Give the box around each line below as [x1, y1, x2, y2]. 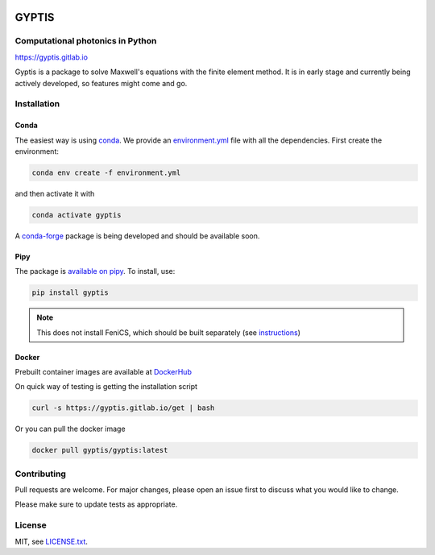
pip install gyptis [31, 288, 109, 297]
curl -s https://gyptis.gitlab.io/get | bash [31, 404, 215, 412]
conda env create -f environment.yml [31, 168, 181, 177]
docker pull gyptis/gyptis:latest [31, 445, 168, 455]
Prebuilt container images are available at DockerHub [14, 367, 193, 376]
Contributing [14, 468, 66, 479]
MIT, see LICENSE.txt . [14, 536, 89, 546]
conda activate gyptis [31, 210, 122, 219]
